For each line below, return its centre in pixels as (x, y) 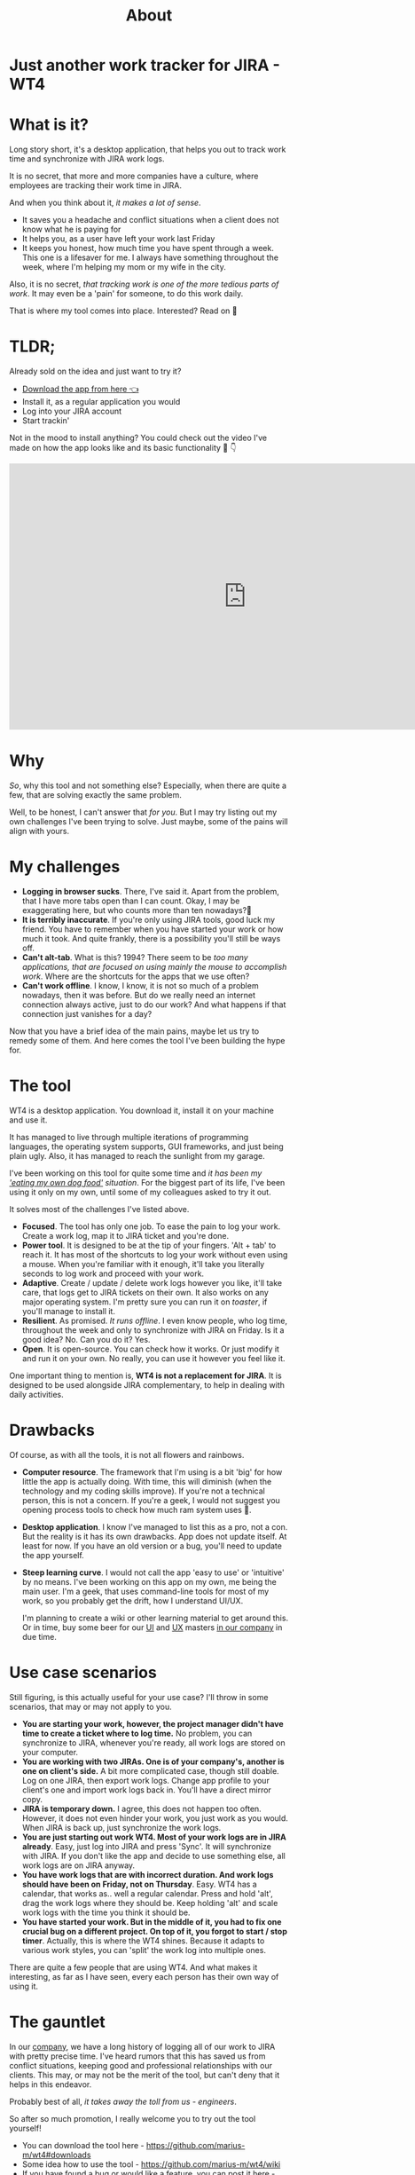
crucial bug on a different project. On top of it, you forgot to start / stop (155, 1931)
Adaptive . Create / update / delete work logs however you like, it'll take (152, 1282)
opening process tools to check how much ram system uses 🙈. (137, 1509)
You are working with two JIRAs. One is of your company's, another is (153, 1761)
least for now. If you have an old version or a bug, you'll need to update (152, 1546)
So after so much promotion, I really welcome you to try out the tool (133, 2118)
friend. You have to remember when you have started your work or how (153, 929)
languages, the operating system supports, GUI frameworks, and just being (146, 1147)
